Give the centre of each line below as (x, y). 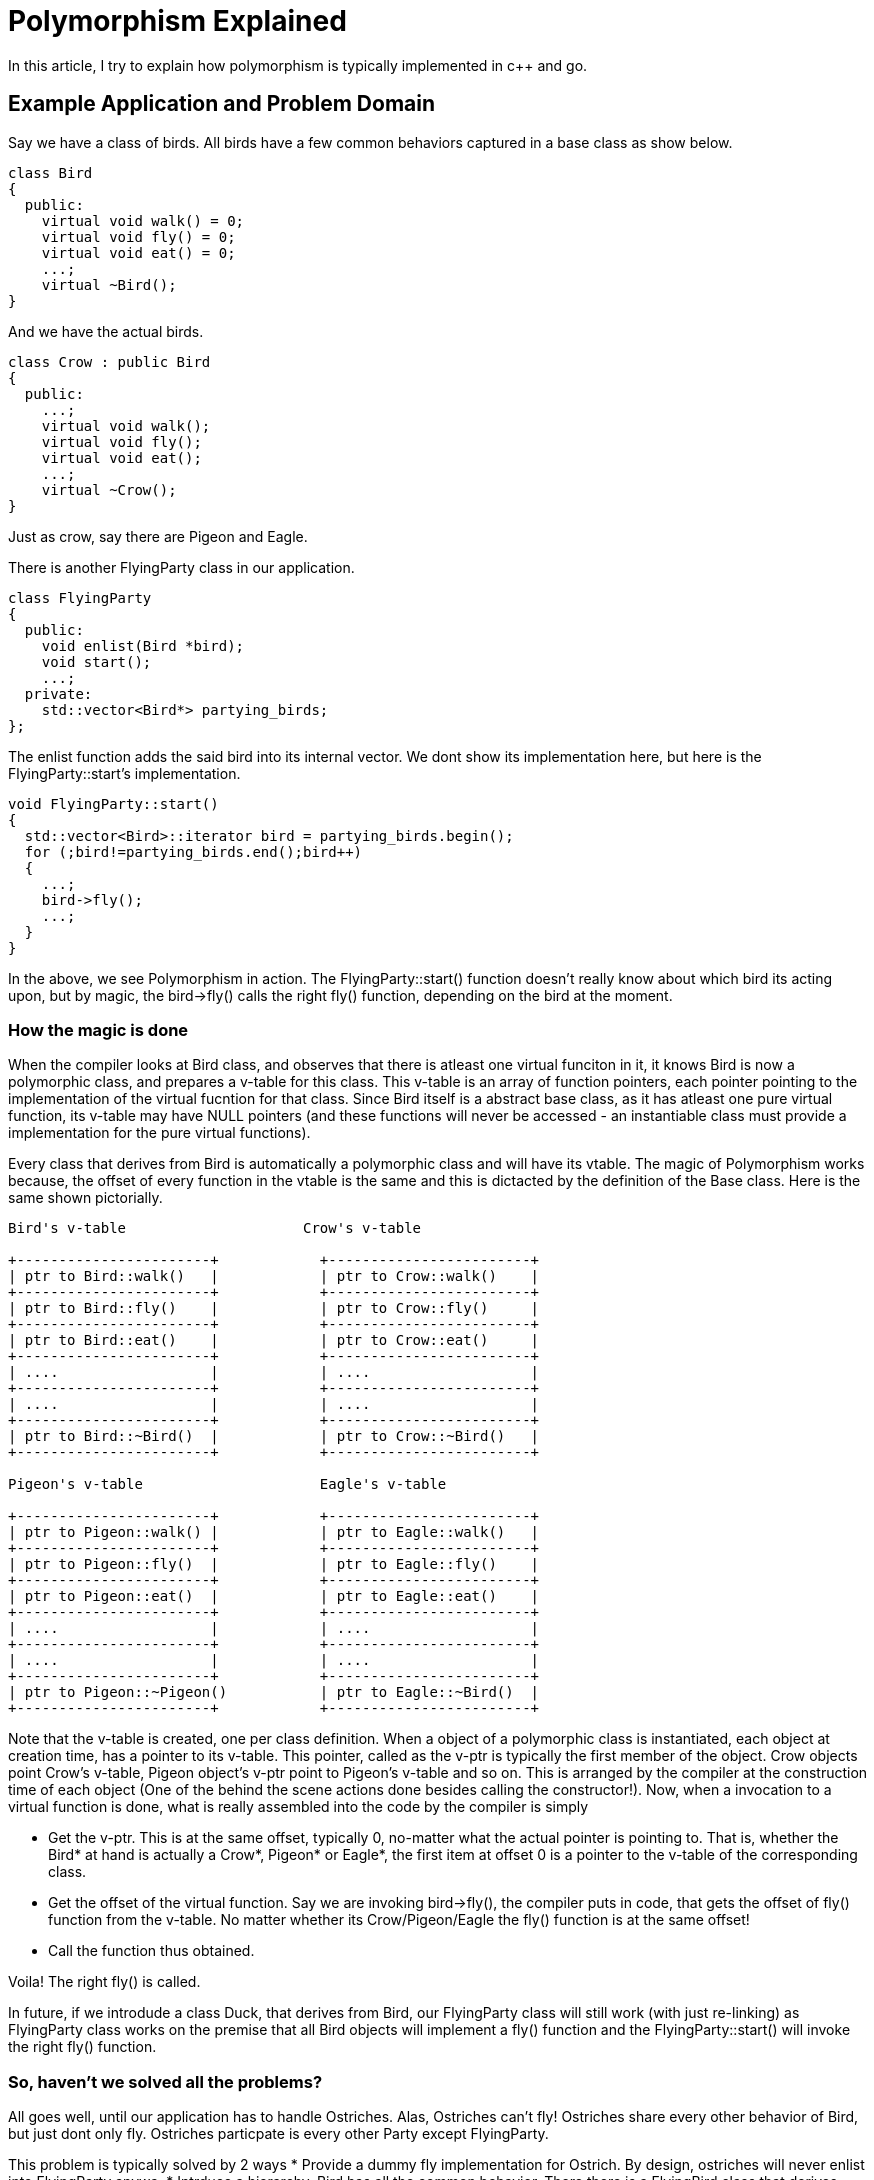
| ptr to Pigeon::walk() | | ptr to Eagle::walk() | (274, 1532)
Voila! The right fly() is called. (104, 1982)
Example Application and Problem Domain (222, 104)
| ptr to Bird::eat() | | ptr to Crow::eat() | (274, 1340)
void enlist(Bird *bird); (143, 645)
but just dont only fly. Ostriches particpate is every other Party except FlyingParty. (278, 2134)
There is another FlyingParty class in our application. (181, 567)
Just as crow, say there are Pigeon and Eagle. (158, 536)
